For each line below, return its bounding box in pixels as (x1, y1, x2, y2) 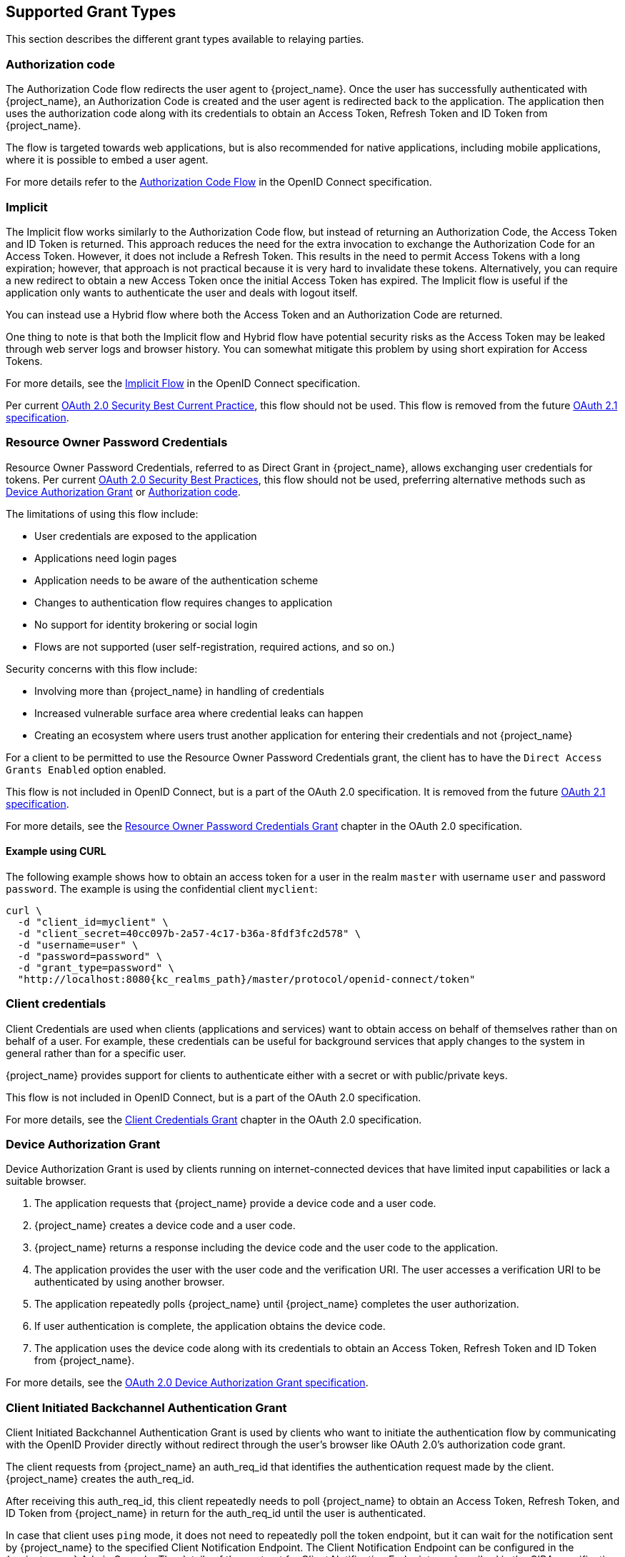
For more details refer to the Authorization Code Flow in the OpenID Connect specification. (6, 176, 432, 189)
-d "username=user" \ (17, 938, 139, 951)
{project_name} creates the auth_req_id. (6, 1473, 194, 1486)
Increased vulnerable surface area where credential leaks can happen (34, 706, 364, 719)
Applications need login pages (34, 551, 177, 564)
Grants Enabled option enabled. (6, 763, 166, 776)
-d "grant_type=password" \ (17, 961, 175, 973)
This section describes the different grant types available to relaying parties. (6, 33, 364, 46)
